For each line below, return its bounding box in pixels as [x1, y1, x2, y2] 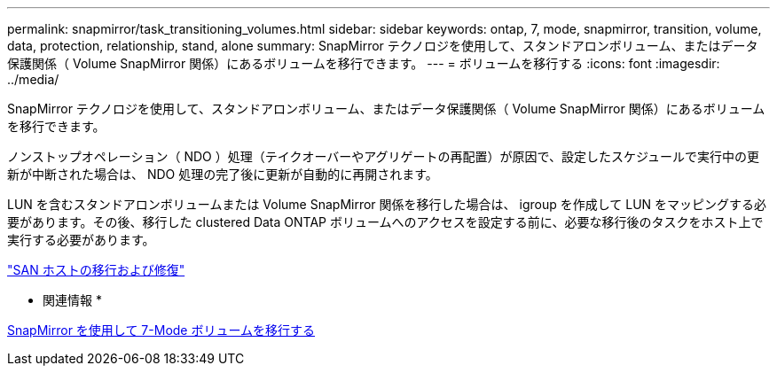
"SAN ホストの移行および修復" [7, 262, 185, 277]
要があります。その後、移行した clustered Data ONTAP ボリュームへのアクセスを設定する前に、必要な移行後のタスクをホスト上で [7, 214, 764, 229]
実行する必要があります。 [7, 232, 155, 247]
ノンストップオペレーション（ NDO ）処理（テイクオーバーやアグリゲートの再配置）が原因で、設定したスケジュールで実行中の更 [7, 149, 760, 164]
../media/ [7, 72, 59, 87]
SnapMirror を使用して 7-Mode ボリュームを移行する [7, 322, 316, 338]
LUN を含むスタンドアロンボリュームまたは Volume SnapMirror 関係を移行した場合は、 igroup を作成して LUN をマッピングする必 [7, 197, 767, 212]
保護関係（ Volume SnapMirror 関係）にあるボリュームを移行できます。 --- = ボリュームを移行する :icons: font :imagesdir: [7, 56, 720, 71]
